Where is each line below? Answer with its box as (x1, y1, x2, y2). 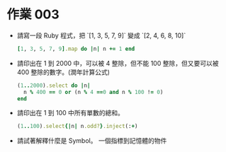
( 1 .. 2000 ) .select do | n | (16, 82, 91, 89)
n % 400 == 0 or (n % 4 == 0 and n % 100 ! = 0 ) (23, 88, 164, 95)
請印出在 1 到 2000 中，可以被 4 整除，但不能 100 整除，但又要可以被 (16, 59, 219, 67)
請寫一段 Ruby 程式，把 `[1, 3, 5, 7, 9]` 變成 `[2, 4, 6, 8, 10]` (16, 31, 186, 40)
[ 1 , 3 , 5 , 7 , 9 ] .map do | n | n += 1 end (16, 45, 135, 52)
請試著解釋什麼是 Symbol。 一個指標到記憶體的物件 (16, 136, 167, 145)
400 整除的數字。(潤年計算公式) (16, 68, 111, 76)
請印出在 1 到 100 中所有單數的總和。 (16, 109, 125, 117)
